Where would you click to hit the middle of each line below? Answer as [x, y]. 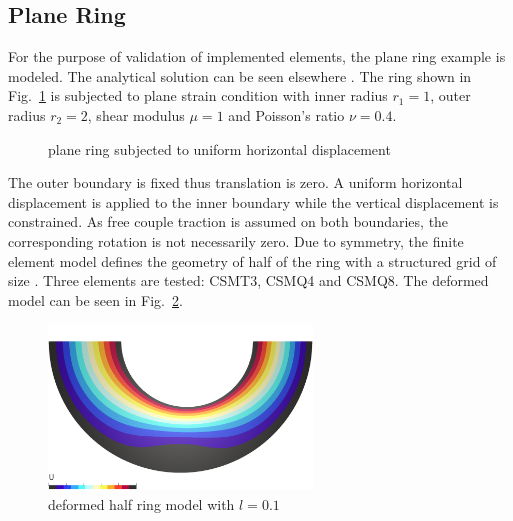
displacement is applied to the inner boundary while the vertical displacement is [253, 201]
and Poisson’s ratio [286, 114]
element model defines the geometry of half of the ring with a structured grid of [252, 260]
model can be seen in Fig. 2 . [95, 299]
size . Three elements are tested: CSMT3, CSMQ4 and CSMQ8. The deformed [248, 280]
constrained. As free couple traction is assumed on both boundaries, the [228, 221]
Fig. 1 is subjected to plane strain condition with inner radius [198, 95]
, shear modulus [136, 114]
